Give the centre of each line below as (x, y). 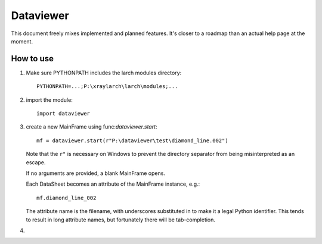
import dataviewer (64, 114)
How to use (32, 59)
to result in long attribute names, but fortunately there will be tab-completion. (121, 220)
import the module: (49, 100)
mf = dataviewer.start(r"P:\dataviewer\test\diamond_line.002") (133, 140)
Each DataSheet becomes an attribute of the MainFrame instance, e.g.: (113, 184)
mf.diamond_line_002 (66, 198)
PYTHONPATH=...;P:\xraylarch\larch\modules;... (107, 87)
